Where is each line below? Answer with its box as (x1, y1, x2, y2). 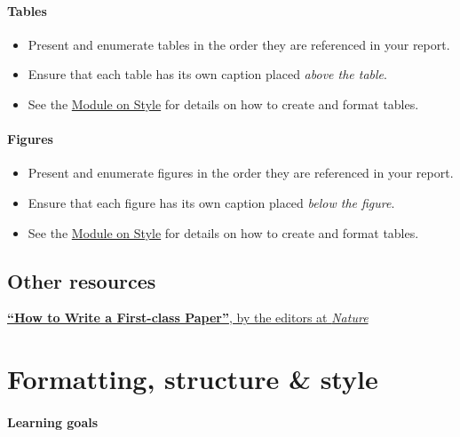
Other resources (7, 266, 156, 294)
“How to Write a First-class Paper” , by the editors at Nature (7, 308, 369, 327)
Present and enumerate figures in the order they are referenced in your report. (28, 163, 454, 182)
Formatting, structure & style (7, 361, 378, 397)
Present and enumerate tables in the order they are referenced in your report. (28, 35, 450, 53)
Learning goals (7, 412, 99, 431)
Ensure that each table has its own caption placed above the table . (28, 65, 387, 83)
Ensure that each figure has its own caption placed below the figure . (28, 193, 395, 211)
